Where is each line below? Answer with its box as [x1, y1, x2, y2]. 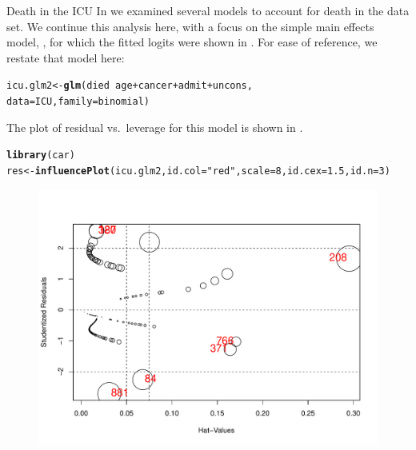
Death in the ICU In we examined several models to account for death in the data [6, 2, 410, 18]
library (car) [6, 149, 75, 161]
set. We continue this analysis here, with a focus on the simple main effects [6, 18, 374, 34]
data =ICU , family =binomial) [6, 96, 150, 108]
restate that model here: [6, 49, 125, 66]
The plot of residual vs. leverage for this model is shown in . [6, 118, 303, 135]
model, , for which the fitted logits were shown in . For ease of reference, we [6, 34, 378, 50]
